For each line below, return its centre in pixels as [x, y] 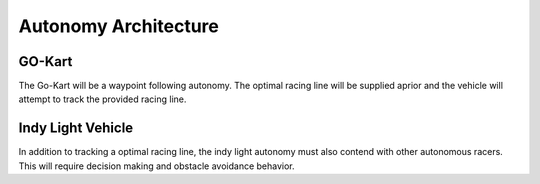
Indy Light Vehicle [76, 128]
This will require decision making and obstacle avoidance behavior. [156, 166]
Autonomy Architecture [118, 26]
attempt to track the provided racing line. [102, 99]
